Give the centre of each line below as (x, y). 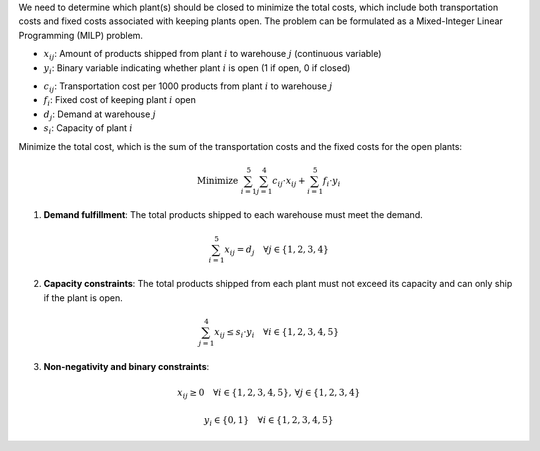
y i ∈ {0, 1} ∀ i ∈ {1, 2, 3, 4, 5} (268, 422)
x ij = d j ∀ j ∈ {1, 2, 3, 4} (277, 250)
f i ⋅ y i (331, 182)
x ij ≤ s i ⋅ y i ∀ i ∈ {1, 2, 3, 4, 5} (276, 333)
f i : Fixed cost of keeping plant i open (120, 101)
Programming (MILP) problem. (81, 35)
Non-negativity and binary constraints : (126, 366)
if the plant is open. (83, 297)
